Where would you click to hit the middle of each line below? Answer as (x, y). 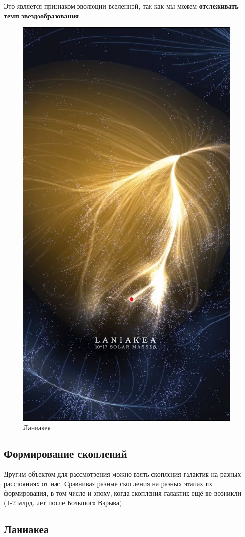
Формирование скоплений (66, 454)
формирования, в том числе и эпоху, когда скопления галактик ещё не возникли (122, 493)
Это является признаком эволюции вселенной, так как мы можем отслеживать (121, 6)
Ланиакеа (27, 528)
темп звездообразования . (43, 15)
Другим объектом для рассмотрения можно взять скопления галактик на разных (122, 474)
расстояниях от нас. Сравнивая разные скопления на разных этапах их (108, 483)
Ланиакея (37, 427)
